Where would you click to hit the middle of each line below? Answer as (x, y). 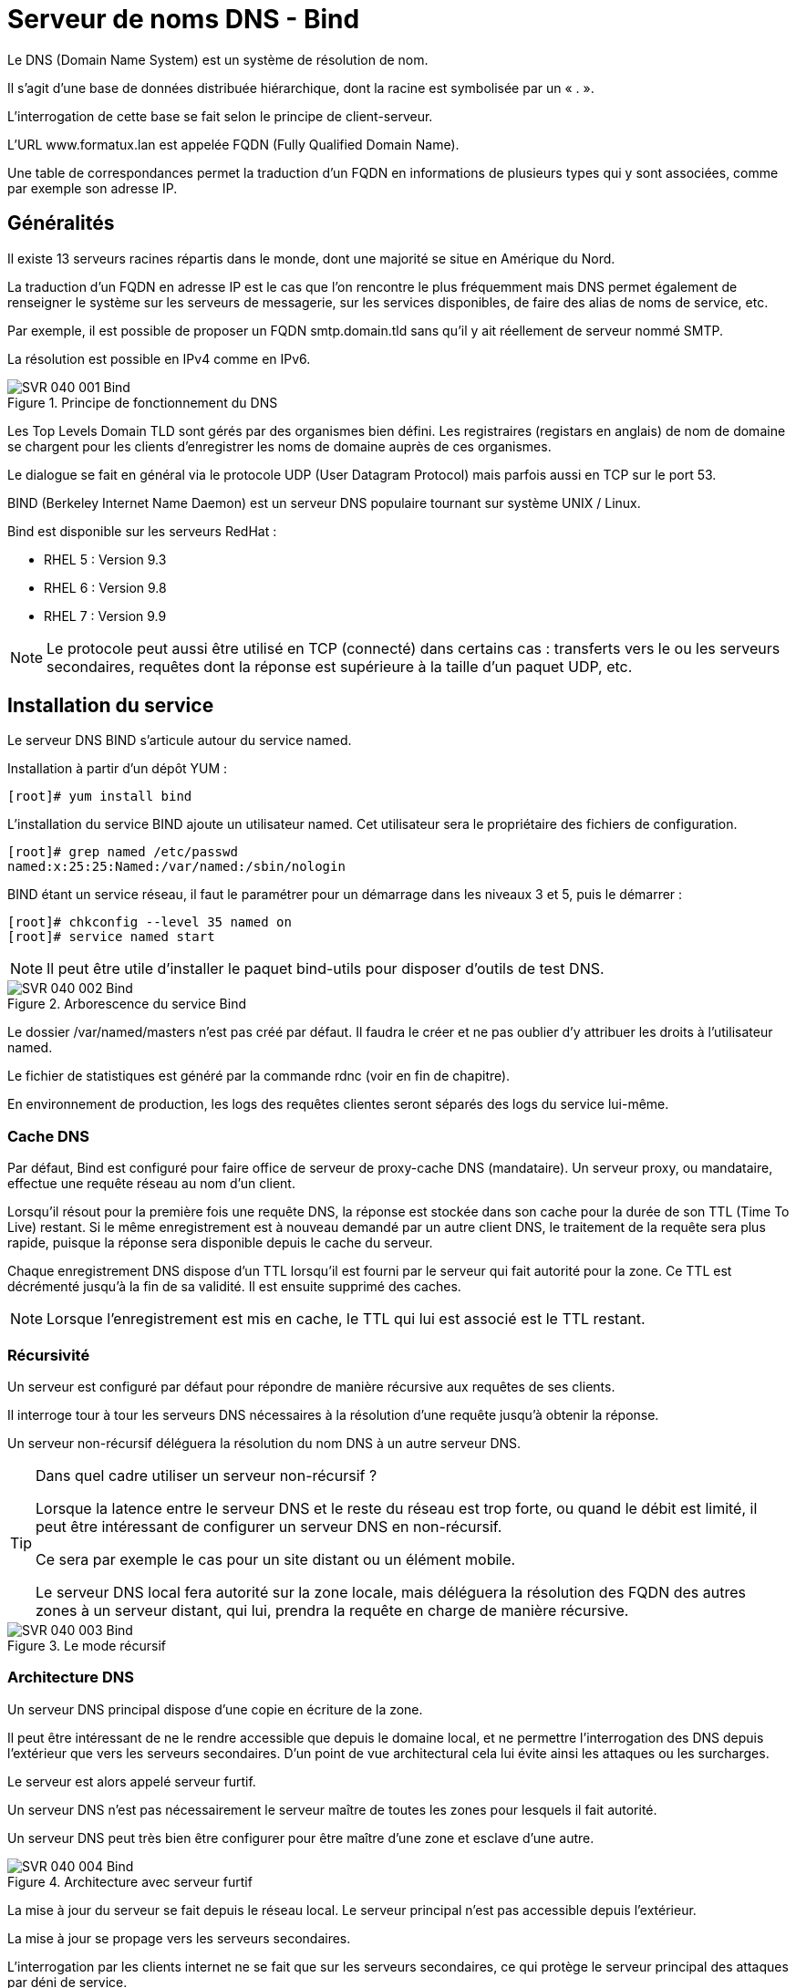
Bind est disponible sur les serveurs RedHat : (142, 531)
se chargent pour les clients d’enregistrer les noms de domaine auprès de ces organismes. (279, 446)
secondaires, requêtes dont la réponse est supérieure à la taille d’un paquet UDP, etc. (340, 666)
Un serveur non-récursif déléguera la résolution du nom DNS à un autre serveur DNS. (264, 1443)
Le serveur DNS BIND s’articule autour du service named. (180, 740)
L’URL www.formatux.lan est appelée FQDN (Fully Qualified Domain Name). (233, 144)
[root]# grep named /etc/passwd (123, 852)
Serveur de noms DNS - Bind (184, 19)
